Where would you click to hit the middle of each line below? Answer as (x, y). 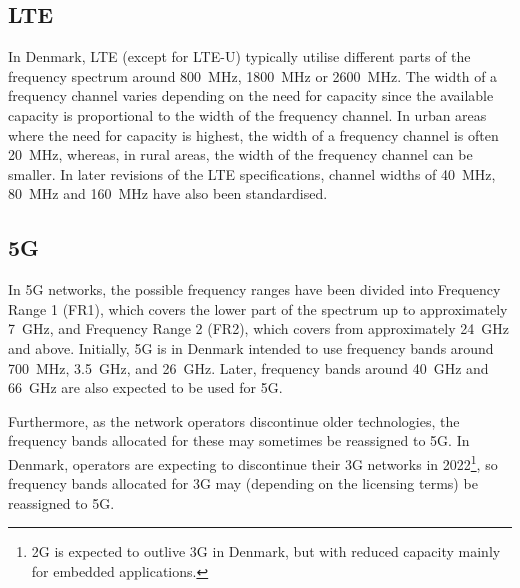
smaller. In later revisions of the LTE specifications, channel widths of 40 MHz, (252, 173)
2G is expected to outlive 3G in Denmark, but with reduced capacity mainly (266, 551)
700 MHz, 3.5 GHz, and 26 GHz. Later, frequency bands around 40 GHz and (248, 367)
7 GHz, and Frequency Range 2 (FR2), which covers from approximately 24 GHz (258, 328)
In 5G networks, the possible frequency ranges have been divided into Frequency (254, 289)
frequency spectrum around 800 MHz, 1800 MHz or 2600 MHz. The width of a (253, 75)
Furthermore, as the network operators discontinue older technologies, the (234, 420)
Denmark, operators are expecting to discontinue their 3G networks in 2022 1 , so (253, 462)
